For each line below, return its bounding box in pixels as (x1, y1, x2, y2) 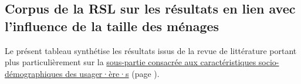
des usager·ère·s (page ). (65, 67, 160, 79)
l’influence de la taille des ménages (5, 16, 219, 35)
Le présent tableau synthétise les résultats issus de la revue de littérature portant (5, 44, 297, 56)
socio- (258, 56, 279, 68)
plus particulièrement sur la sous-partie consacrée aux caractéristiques (5, 56, 256, 68)
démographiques (5, 67, 63, 79)
